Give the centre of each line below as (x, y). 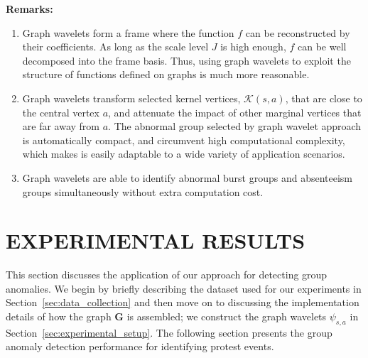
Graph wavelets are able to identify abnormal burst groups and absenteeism (188, 177)
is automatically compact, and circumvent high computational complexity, (184, 140)
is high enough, (253, 47)
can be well (322, 47)
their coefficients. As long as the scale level (115, 47)
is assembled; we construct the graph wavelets (227, 316)
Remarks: (29, 9)
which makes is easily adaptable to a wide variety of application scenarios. (184, 154)
